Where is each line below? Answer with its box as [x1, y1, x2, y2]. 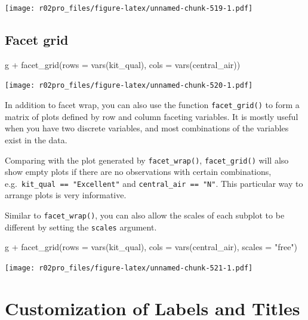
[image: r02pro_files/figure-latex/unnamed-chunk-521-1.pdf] [5, 263, 253, 272]
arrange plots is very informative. [5, 189, 127, 201]
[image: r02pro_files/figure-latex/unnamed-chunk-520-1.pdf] [5, 81, 253, 90]
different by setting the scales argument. [5, 220, 157, 233]
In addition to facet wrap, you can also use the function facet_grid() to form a [5, 99, 300, 111]
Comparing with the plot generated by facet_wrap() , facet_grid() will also [5, 153, 289, 166]
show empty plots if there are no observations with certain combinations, [5, 165, 272, 178]
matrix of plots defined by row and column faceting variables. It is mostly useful [5, 110, 298, 122]
